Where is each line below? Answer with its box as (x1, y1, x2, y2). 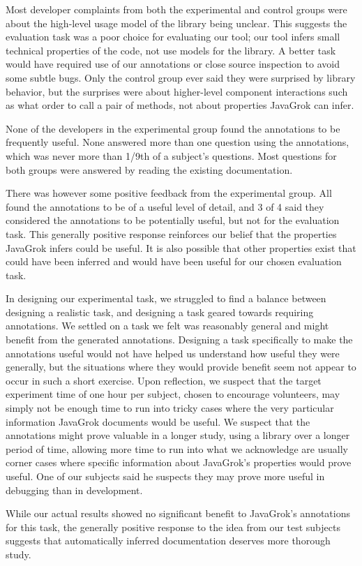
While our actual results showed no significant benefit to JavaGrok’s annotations (6, 506, 351, 521)
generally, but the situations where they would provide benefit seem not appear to (6, 359, 356, 374)
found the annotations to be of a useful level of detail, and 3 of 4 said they (6, 199, 324, 214)
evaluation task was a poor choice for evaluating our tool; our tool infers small (6, 29, 340, 44)
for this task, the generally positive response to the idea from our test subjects (6, 519, 340, 534)
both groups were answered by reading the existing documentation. (6, 162, 293, 177)
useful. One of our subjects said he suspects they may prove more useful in (6, 469, 325, 483)
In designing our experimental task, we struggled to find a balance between (6, 291, 326, 306)
